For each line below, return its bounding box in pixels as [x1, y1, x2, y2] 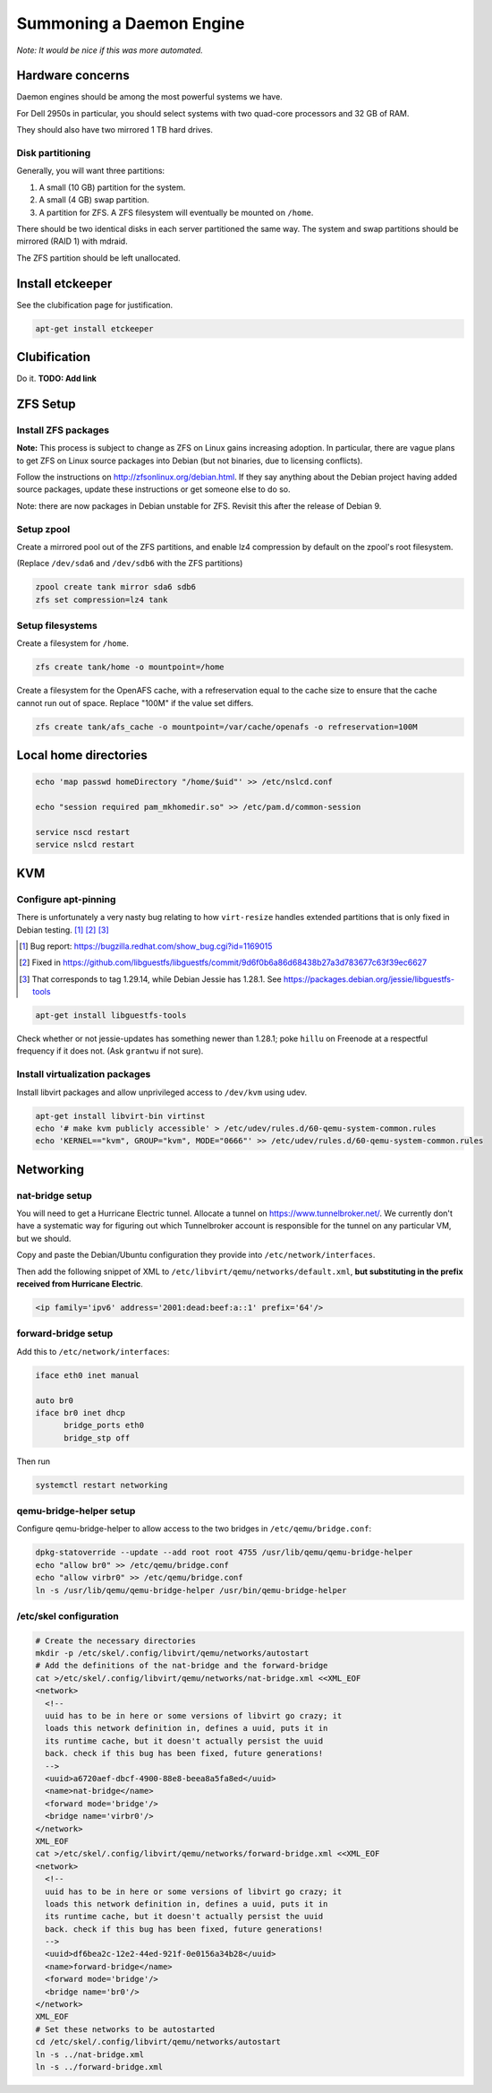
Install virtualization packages [16, 1068, 151, 1081]
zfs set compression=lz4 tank [35, 594, 168, 605]
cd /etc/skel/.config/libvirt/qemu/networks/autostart [35, 2037, 281, 2047]
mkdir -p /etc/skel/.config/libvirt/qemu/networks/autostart [35, 1649, 310, 1658]
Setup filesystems [16, 619, 98, 632]
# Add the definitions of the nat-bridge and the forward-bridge [35, 1660, 328, 1671]
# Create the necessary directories [35, 1635, 197, 1646]
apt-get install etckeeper [35, 323, 154, 333]
